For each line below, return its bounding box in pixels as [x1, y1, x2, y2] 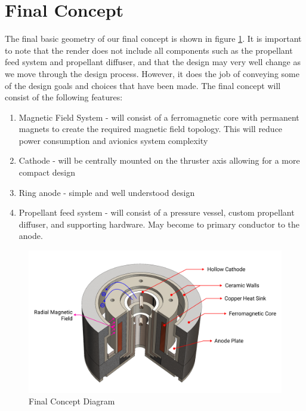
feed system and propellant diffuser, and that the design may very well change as [5, 56, 301, 68]
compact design [18, 166, 75, 179]
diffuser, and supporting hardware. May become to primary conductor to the [18, 217, 300, 230]
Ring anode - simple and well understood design [18, 186, 195, 198]
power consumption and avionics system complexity [18, 134, 208, 146]
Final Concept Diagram [29, 395, 115, 407]
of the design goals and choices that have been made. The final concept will [5, 79, 281, 91]
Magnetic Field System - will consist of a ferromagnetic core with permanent [18, 111, 299, 123]
